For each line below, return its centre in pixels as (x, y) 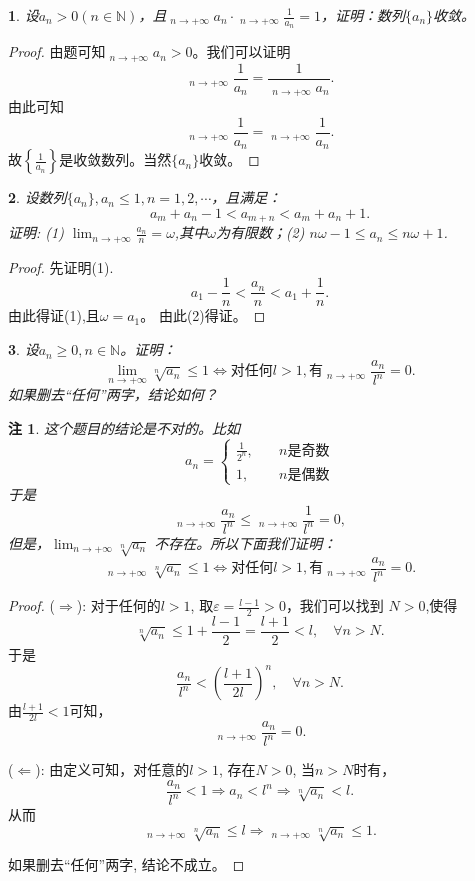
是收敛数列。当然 (115, 159)
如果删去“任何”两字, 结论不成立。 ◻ (126, 864)
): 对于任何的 (118, 605)
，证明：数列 (362, 15)
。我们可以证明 (241, 51)
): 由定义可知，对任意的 (112, 769)
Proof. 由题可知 (57, 51)
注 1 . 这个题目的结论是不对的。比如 (124, 427)
